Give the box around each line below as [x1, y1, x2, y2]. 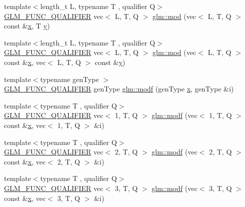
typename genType [40, 73, 99, 84]
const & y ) [95, 56, 126, 67]
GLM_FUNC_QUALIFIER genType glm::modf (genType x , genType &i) [4, 83, 234, 94]
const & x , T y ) [4, 20, 50, 31]
